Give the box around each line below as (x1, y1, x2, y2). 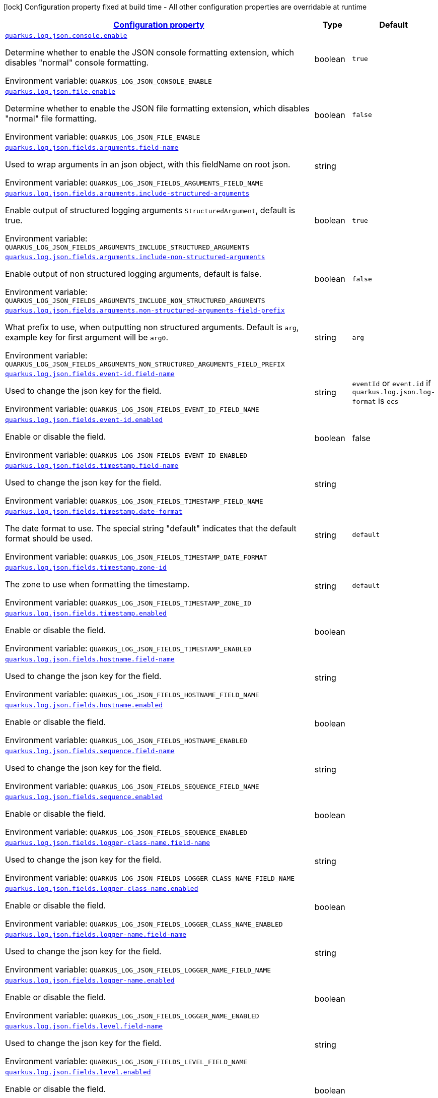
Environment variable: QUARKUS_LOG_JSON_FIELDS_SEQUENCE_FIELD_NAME (5, 781, 259, 791)
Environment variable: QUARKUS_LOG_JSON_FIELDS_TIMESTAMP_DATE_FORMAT (5, 552, 267, 562)
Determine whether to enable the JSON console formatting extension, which (5, 47, 295, 57)
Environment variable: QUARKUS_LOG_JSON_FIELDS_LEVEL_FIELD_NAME (5, 1056, 248, 1066)
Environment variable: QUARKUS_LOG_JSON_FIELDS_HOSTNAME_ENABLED (5, 735, 248, 745)
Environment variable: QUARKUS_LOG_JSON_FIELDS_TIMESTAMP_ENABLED (5, 643, 251, 653)
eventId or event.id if (352, 378, 431, 388)
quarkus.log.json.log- (352, 388, 435, 396)
